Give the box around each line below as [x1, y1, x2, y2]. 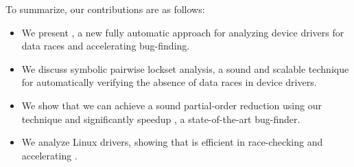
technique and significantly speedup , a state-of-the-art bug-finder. [21, 111, 300, 126]
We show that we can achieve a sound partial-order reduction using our [21, 98, 322, 112]
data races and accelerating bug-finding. [21, 38, 190, 53]
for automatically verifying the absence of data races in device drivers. [21, 75, 317, 89]
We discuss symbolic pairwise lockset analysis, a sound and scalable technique [21, 61, 349, 76]
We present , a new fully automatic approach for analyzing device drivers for [21, 25, 344, 39]
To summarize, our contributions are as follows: [5, 2, 205, 16]
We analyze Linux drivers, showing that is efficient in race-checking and [21, 135, 323, 149]
